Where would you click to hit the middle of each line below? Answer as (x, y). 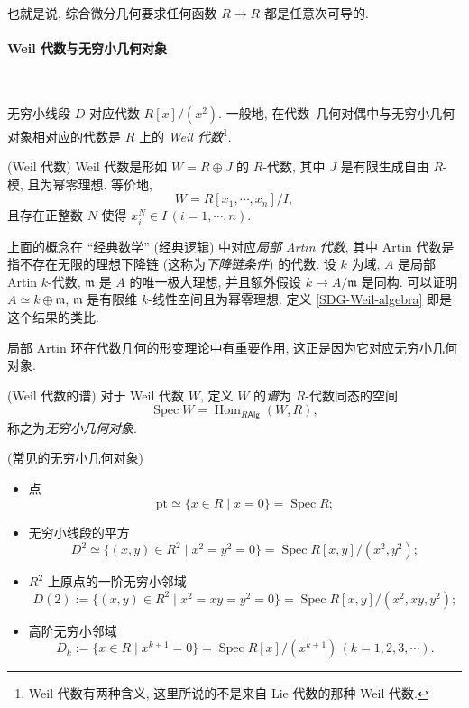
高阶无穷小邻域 (73, 630)
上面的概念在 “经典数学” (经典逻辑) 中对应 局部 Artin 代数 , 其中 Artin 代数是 (231, 246)
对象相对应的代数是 (64, 136)
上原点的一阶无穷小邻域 (117, 581)
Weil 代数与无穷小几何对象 (87, 48)
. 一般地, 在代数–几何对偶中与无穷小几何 (337, 112)
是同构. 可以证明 (409, 281)
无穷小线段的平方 (79, 532)
